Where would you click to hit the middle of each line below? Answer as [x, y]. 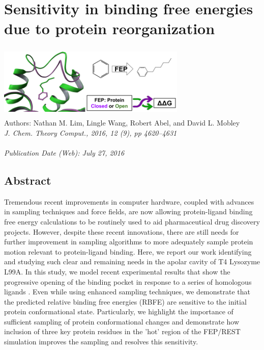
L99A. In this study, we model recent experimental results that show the [117, 271]
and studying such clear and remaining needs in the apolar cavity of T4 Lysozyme [132, 261]
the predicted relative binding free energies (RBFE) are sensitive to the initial [125, 301]
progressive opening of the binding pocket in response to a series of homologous [128, 281]
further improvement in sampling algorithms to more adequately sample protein [129, 242]
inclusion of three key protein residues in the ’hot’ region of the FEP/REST [122, 331]
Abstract [28, 180]
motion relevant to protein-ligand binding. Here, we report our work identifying [128, 251]
